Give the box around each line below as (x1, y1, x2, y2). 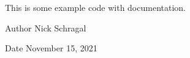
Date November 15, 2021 (5, 42, 97, 54)
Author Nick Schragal (5, 21, 86, 34)
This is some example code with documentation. (5, 1, 186, 13)
